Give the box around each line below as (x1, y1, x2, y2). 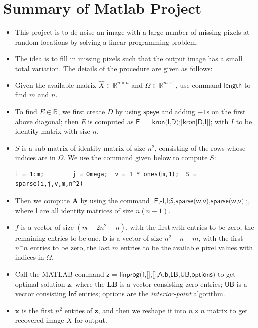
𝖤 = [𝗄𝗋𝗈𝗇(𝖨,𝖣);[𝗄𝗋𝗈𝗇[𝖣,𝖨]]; (136, 118, 213, 126)
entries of (64, 305, 92, 315)
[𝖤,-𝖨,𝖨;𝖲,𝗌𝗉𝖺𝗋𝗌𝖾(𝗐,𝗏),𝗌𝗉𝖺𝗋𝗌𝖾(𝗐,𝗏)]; (152, 198, 248, 205)
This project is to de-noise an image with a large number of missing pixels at (15, 27, 250, 37)
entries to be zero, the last (30, 242, 110, 252)
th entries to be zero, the (178, 222, 254, 232)
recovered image (15, 315, 64, 325)
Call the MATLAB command (15, 269, 104, 279)
